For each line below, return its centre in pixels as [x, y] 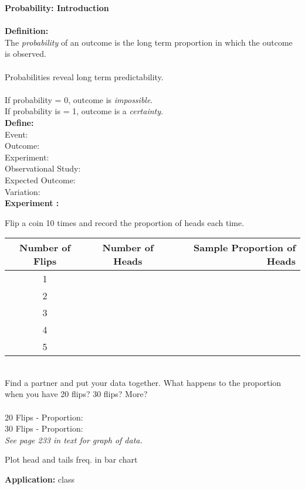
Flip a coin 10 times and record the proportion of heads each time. [125, 222]
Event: [16, 134]
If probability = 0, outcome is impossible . [79, 99]
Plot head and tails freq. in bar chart [71, 459]
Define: [19, 122]
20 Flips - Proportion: [44, 417]
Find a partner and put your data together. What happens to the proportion [143, 382]
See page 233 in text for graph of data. [74, 440]
